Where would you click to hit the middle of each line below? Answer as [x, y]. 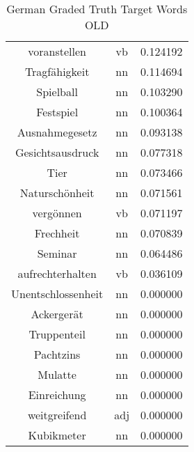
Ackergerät [57, 314]
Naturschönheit [57, 193]
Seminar [57, 253]
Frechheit [57, 233]
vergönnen [57, 213]
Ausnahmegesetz [57, 132]
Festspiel [57, 112]
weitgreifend [57, 415]
